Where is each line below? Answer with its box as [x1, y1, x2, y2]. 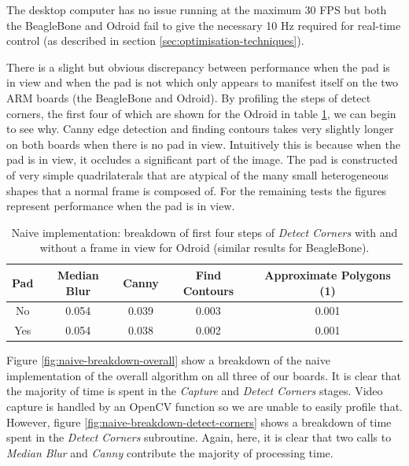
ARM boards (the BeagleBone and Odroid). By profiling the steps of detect [6, 89, 371, 105]
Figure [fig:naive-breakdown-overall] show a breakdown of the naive [6, 352, 330, 368]
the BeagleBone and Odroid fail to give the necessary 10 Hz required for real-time [6, 17, 401, 33]
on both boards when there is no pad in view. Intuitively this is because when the [6, 135, 400, 152]
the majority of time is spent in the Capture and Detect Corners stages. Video [6, 383, 383, 399]
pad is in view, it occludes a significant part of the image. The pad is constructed [6, 151, 398, 168]
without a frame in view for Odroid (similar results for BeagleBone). [39, 239, 370, 256]
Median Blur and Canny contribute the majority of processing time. [6, 444, 333, 460]
